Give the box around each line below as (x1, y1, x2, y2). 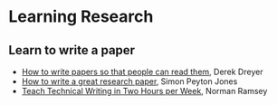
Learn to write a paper (8, 43, 136, 58)
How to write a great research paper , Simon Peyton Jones (21, 76, 238, 87)
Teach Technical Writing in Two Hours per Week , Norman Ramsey (21, 86, 268, 96)
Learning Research (8, 6, 154, 27)
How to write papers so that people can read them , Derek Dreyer (21, 66, 263, 77)
